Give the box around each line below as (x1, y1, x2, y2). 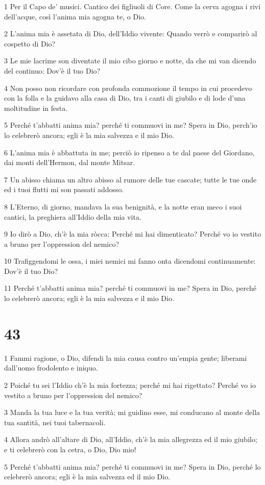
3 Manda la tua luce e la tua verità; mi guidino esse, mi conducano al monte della (4, 407, 260, 418)
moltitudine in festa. (4, 102, 68, 113)
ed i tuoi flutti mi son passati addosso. (4, 184, 124, 195)
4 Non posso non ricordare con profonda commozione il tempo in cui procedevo (4, 82, 252, 93)
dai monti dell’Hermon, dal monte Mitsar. (4, 157, 135, 168)
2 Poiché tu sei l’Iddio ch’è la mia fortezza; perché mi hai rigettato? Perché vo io (4, 379, 256, 390)
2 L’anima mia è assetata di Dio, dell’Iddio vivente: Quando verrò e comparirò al (4, 28, 257, 39)
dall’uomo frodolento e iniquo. (4, 362, 98, 373)
